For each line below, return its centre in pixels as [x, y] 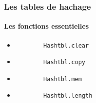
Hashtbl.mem [63, 79]
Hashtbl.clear [66, 45]
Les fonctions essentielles [47, 26]
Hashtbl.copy [64, 62]
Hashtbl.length [68, 96]
